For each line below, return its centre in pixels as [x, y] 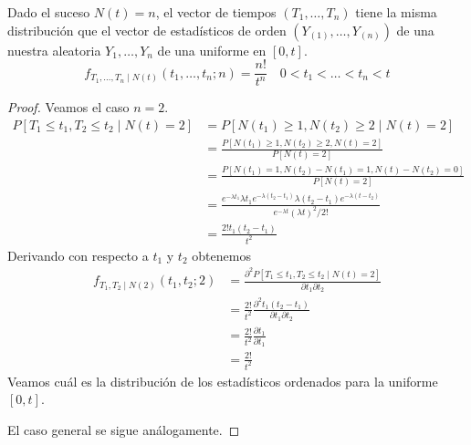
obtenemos [221, 255]
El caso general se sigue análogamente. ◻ [124, 429]
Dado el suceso [49, 12]
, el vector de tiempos [216, 12]
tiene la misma [396, 12]
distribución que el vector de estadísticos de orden [147, 30]
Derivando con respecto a [78, 255]
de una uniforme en [212, 50]
